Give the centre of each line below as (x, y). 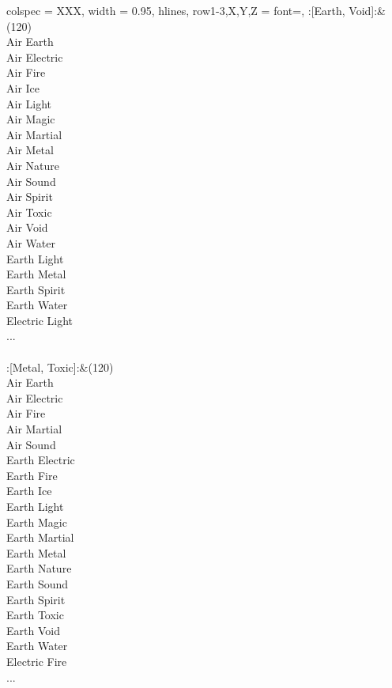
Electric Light (40, 320)
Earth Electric (41, 460)
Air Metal (30, 150)
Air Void (27, 227)
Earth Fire (32, 475)
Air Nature (33, 165)
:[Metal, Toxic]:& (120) (60, 367)
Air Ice (23, 87)
